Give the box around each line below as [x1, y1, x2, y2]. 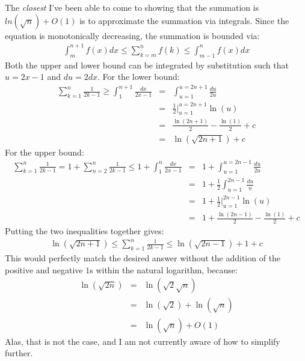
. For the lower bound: [97, 70, 180, 83]
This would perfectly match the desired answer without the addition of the [5, 252, 281, 264]
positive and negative [5, 263, 83, 276]
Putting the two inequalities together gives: [5, 225, 164, 237]
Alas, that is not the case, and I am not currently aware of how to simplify [5, 335, 280, 347]
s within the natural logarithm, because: [90, 263, 238, 276]
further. [5, 347, 33, 359]
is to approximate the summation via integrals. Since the [79, 14, 289, 26]
